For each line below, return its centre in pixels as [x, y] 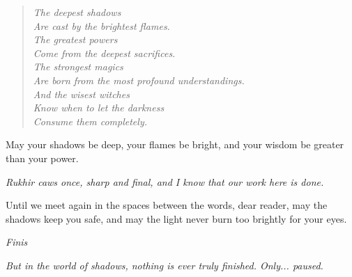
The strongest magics [78, 66]
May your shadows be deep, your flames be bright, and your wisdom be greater [175, 144]
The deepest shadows [77, 12]
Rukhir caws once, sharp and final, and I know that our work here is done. [165, 181]
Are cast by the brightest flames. [101, 25]
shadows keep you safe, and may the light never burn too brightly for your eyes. [176, 218]
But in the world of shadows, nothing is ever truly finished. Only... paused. [164, 265]
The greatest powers [75, 39]
